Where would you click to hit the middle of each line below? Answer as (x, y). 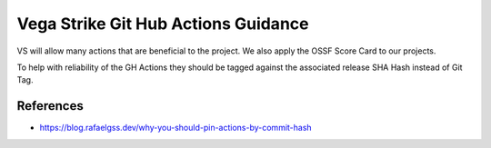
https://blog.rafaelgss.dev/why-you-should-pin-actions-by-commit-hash (176, 128)
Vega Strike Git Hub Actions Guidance (163, 24)
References (50, 106)
